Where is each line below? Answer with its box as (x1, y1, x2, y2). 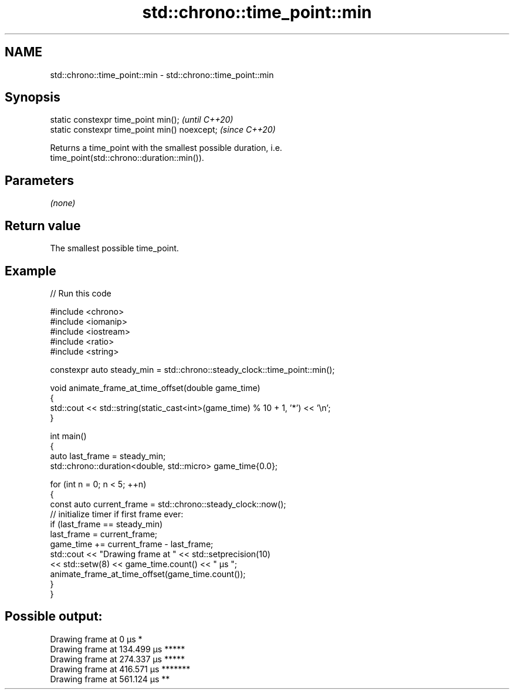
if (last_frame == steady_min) (50, 518, 163, 529)
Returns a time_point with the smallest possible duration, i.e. (50, 143, 282, 153)
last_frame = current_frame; (50, 528, 158, 539)
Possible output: (5, 609, 103, 624)
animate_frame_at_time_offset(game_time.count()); (50, 568, 246, 579)
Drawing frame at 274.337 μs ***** (50, 653, 185, 664)
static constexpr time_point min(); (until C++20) (50, 114, 234, 125)
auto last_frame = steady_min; (50, 450, 166, 461)
